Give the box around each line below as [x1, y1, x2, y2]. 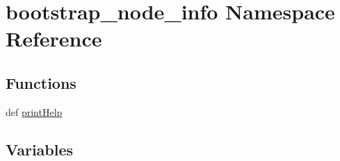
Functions [6, 71, 76, 93]
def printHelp [6, 104, 63, 119]
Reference [6, 24, 102, 53]
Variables [6, 138, 74, 160]
